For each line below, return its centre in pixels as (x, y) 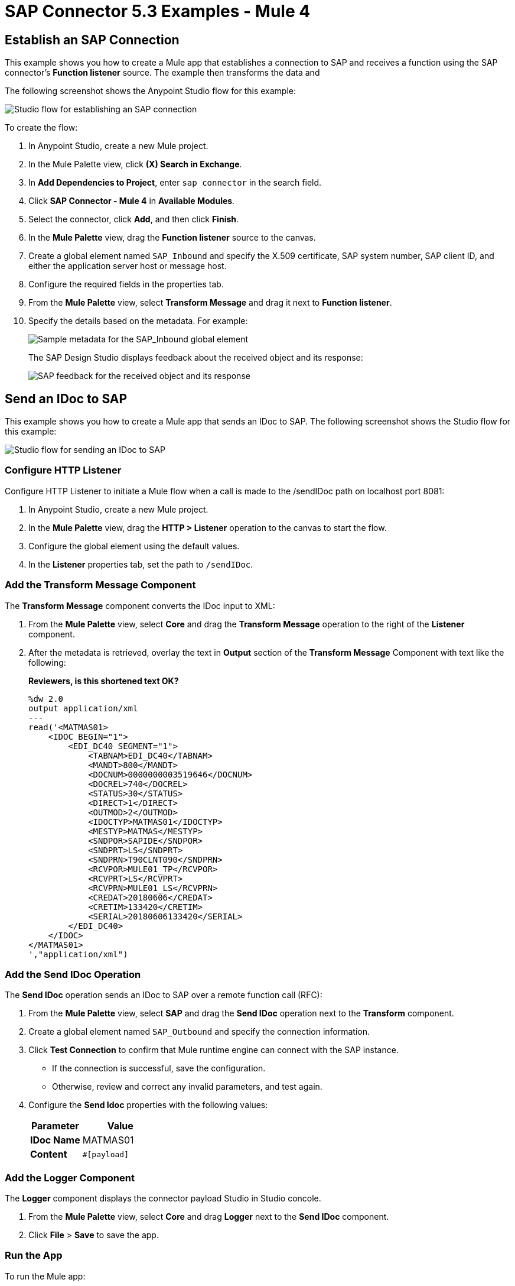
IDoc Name (55, 1140)
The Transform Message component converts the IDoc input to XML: (140, 605)
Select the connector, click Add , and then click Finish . (134, 219)
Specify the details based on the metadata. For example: (138, 321)
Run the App (34, 1256)
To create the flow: (41, 128)
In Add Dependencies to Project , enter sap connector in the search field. (175, 183)
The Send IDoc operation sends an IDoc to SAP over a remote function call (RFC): (164, 995)
